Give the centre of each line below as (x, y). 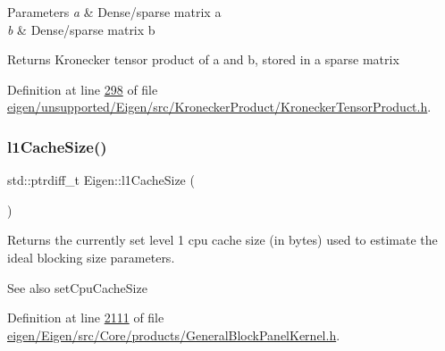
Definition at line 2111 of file (86, 318)
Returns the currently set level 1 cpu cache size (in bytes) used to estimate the (222, 240)
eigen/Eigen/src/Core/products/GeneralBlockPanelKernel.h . (174, 334)
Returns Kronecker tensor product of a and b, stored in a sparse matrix (203, 59)
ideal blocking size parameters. (91, 257)
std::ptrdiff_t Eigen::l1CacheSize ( (101, 180)
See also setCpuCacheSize (77, 287)
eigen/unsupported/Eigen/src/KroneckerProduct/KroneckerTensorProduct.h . (219, 107)
